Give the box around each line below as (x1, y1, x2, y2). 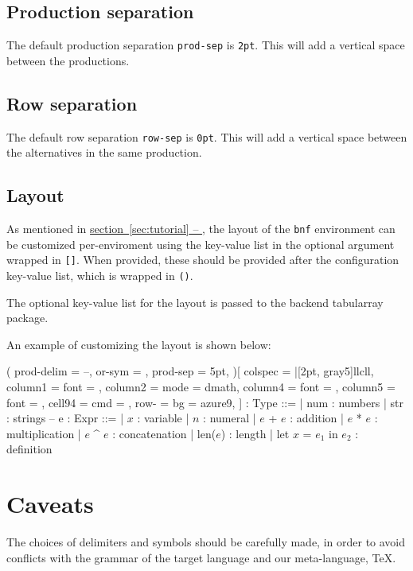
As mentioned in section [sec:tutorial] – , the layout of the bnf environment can (6, 220, 395, 237)
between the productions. (6, 52, 130, 68)
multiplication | (6, 425, 81, 441)
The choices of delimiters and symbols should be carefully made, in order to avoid (6, 534, 406, 550)
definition (6, 441, 53, 457)
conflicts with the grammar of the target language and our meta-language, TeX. (6, 549, 396, 565)
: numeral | (203, 410, 256, 426)
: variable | (137, 410, 189, 426)
